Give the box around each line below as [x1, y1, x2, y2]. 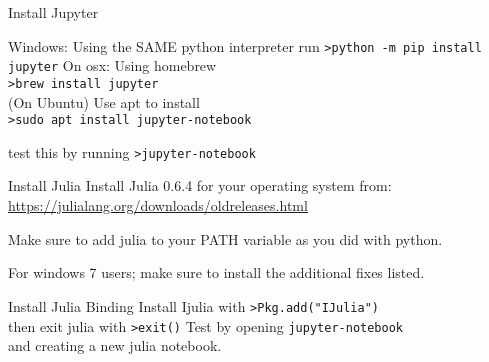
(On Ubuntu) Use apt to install [8, 91, 200, 112]
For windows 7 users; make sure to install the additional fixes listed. [8, 262, 425, 283]
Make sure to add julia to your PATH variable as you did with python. [8, 228, 443, 249]
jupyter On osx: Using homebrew [8, 55, 217, 76]
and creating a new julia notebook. [8, 335, 222, 356]
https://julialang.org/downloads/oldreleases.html [8, 195, 308, 216]
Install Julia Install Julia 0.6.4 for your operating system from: [8, 175, 392, 196]
